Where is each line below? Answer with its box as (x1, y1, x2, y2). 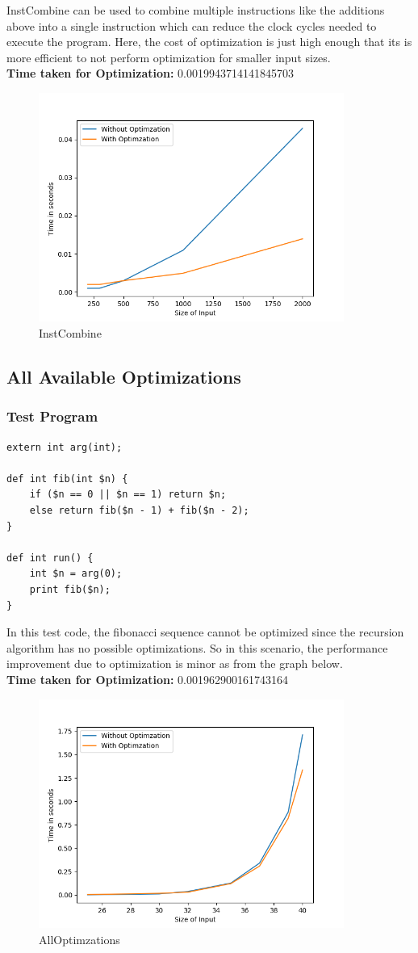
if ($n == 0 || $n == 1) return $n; (29, 489, 227, 501)
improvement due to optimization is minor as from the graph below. (6, 655, 343, 672)
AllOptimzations (39, 930, 120, 947)
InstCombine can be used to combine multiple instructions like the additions (6, 2, 385, 18)
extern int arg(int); (6, 441, 123, 453)
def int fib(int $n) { (6, 472, 128, 485)
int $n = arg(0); (29, 568, 123, 580)
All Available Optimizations (6, 364, 241, 388)
